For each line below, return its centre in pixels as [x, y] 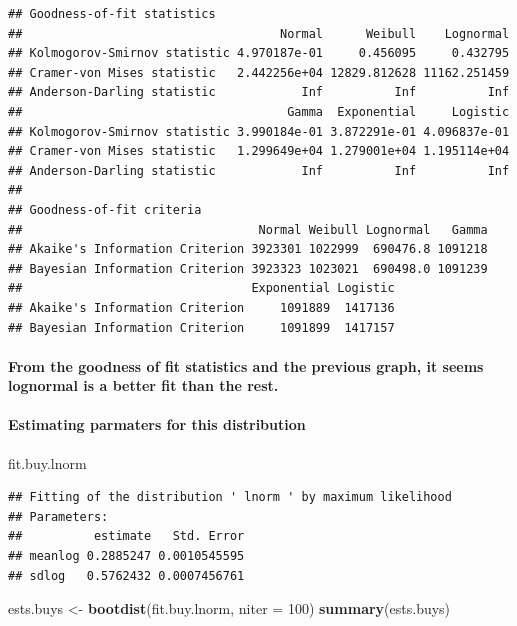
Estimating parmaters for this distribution [157, 424]
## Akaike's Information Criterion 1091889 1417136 [201, 307]
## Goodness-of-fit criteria [105, 209]
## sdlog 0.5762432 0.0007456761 [126, 575]
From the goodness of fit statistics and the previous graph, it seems [246, 365]
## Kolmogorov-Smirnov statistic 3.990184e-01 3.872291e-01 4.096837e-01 [259, 131]
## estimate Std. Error [126, 536]
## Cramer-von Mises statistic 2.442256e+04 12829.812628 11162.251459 [259, 72]
